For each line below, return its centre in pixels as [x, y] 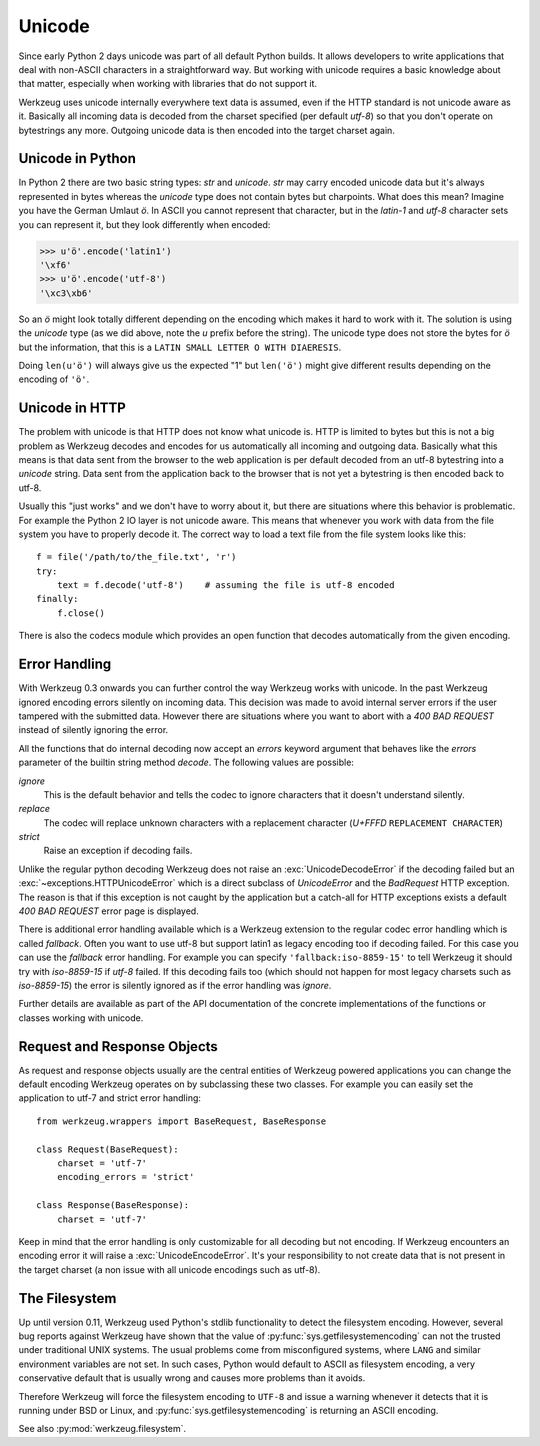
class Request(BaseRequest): [107, 1149]
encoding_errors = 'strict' [125, 1177]
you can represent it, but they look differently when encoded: [144, 224]
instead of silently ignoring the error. [93, 730]
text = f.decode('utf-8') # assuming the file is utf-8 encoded [225, 585]
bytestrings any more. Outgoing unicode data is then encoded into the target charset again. [206, 130]
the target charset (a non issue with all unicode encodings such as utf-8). [169, 1269]
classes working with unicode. [81, 1017]
